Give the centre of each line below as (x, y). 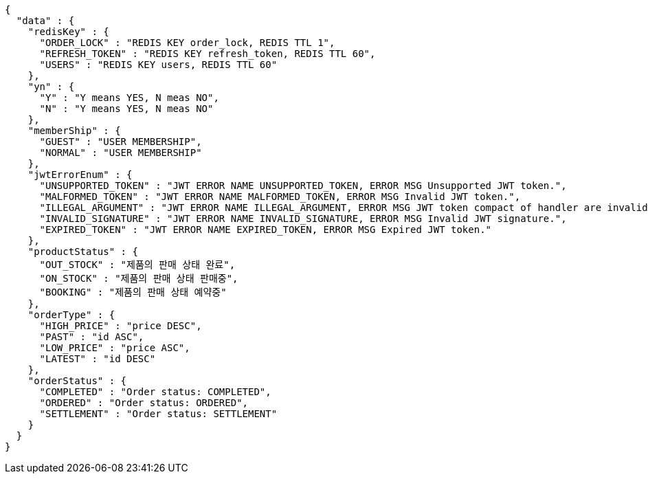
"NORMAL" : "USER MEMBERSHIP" (121, 153)
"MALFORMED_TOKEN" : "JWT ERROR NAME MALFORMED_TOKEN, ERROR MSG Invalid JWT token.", (280, 197)
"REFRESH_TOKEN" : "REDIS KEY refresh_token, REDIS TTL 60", (208, 54)
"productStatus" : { (83, 252)
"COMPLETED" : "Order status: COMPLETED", (155, 392)
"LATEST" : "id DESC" (98, 359)
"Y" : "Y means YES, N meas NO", (129, 98)
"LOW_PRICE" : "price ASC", (115, 348)
